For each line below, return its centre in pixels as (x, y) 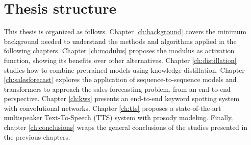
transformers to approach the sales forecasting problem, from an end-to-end (117, 89)
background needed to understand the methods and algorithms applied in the (120, 41)
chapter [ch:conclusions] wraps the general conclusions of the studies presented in (126, 127)
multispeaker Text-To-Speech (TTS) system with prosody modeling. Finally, (119, 117)
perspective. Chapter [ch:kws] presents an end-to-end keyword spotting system (122, 98)
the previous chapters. (37, 136)
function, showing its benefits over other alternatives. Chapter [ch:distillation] (120, 60)
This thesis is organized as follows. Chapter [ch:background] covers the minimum (125, 31)
